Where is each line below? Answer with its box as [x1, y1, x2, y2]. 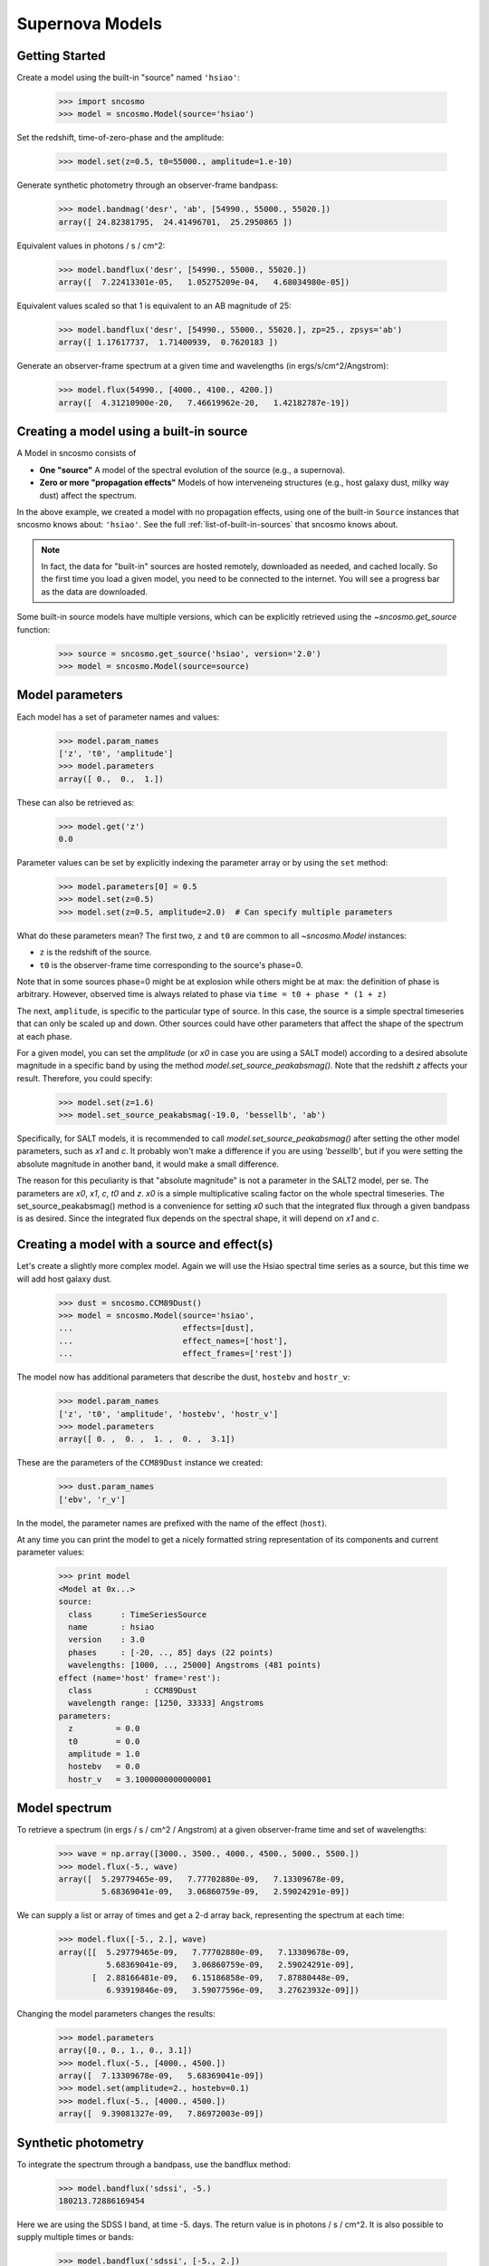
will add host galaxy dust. [16, 1273, 112, 1284]
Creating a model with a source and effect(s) [16, 1237, 273, 1253]
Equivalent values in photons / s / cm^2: [16, 240, 166, 251]
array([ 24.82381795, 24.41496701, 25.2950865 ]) [58, 217, 293, 227]
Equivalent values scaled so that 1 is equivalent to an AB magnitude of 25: [16, 300, 292, 312]
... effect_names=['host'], [58, 1335, 289, 1346]
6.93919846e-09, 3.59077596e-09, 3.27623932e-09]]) [105, 1985, 360, 1995]
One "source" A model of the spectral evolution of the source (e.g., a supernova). [39, 464, 346, 475]
